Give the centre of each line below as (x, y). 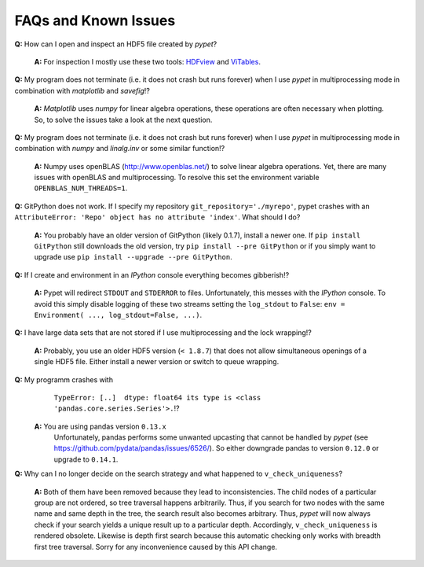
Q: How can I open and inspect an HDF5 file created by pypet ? (116, 44)
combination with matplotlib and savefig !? (82, 90)
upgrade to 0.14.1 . (86, 459)
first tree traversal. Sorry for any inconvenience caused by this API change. (156, 547)
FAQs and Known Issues (95, 20)
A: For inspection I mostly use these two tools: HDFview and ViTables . (147, 61)
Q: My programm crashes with (64, 379)
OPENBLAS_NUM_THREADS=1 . (81, 188)
